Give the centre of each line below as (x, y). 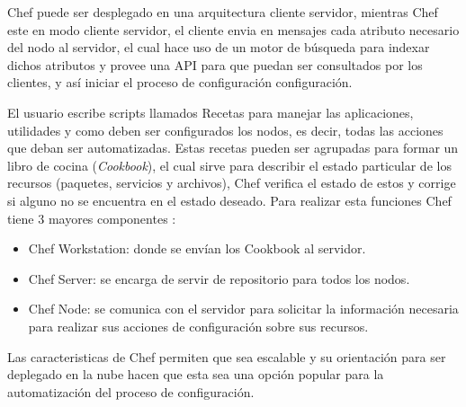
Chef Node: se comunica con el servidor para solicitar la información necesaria (243, 309)
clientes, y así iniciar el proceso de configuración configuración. (180, 82)
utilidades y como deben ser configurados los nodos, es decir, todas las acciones (225, 130)
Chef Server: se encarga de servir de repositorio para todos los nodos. (219, 278)
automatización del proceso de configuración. (131, 391)
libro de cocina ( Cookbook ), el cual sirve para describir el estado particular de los (229, 165)
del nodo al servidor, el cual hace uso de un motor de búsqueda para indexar (219, 47)
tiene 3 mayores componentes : (92, 218)
